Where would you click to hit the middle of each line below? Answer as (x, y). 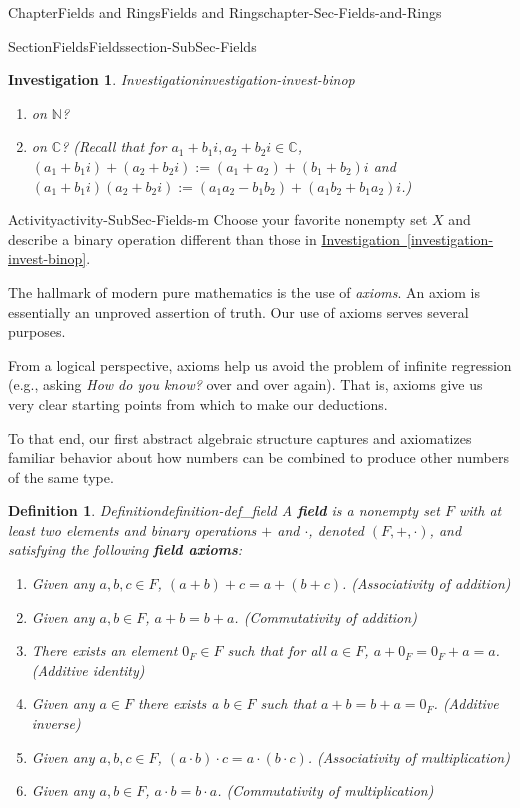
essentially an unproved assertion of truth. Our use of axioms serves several (238, 311)
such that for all (276, 650)
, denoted (336, 529)
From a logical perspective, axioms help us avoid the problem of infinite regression (260, 364)
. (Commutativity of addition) (325, 616)
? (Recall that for (114, 146)
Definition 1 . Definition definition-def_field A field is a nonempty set (224, 510)
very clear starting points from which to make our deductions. (198, 403)
